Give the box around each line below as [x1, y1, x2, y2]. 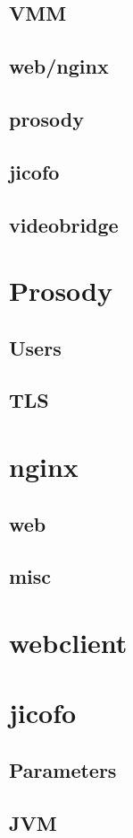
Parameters [9, 755, 117, 783]
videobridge [9, 210, 119, 238]
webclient [9, 623, 128, 660]
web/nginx [9, 52, 109, 80]
